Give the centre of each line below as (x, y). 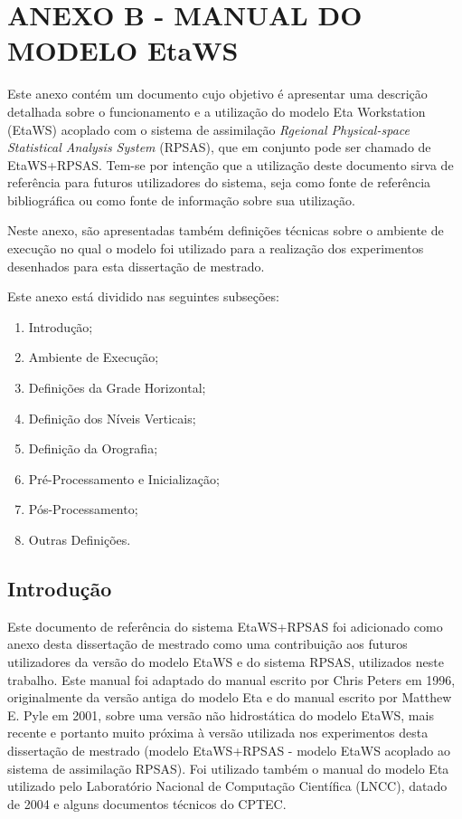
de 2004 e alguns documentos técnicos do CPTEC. (147, 803)
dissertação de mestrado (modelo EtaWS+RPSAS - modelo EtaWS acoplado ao (229, 750)
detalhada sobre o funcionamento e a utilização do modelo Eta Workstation (217, 111)
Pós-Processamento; (83, 509)
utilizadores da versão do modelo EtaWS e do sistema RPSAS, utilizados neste (226, 661)
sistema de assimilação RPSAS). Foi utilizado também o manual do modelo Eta (228, 768)
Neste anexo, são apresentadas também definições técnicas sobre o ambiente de (226, 230)
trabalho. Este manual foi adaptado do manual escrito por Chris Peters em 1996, (231, 679)
